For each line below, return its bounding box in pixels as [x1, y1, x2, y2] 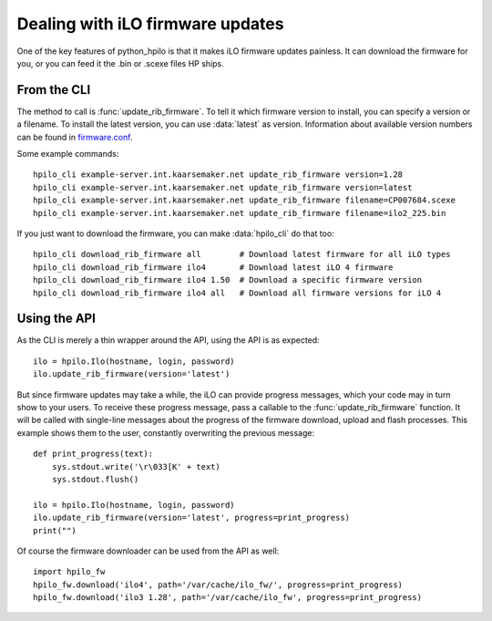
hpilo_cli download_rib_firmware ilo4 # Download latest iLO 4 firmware [33, 262, 394, 273]
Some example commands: [16, 149, 119, 160]
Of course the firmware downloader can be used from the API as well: [16, 545, 280, 556]
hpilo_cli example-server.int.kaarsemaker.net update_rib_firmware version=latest [33, 182, 413, 192]
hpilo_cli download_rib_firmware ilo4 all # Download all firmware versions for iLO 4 [33, 287, 442, 298]
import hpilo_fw [33, 566, 106, 577]
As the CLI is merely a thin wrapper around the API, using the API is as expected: [16, 335, 320, 346]
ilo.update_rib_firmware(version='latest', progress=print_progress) [33, 512, 351, 523]
